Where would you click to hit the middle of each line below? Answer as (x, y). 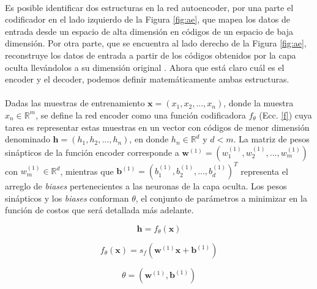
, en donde (149, 139)
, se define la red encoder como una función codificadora (141, 115)
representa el (264, 171)
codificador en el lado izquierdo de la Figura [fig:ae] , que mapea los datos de (147, 19)
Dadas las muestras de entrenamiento (75, 103)
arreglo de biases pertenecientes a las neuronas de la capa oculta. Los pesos (146, 186)
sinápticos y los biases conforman (67, 198)
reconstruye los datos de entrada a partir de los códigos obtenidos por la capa (151, 55)
